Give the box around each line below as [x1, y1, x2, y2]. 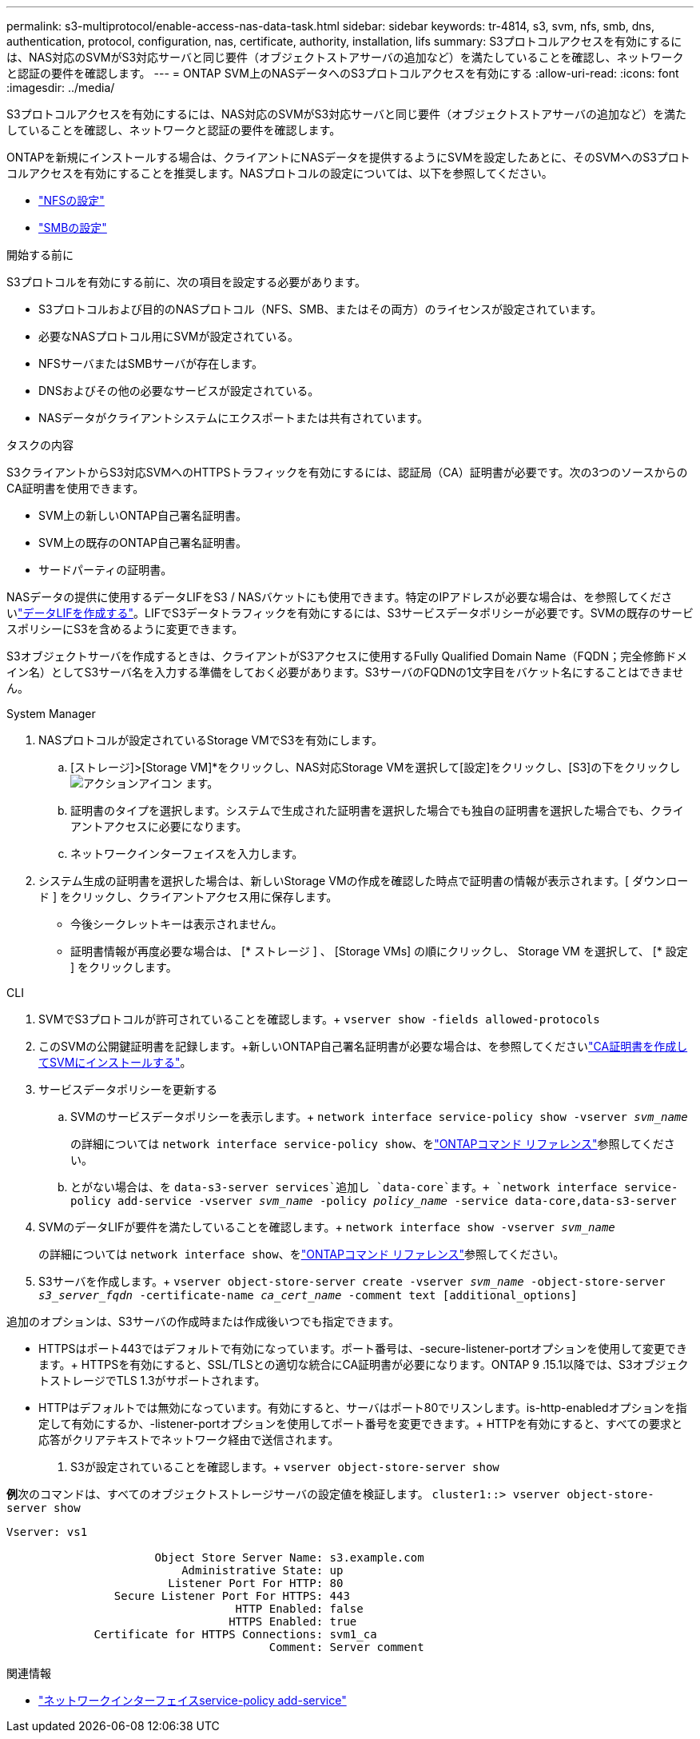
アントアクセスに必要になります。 [70, 820, 248, 833]
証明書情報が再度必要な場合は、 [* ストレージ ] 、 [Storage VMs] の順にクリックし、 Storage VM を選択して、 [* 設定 [70, 944, 688, 958]
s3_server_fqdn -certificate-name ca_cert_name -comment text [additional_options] [38, 1289, 578, 1302]
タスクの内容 [6, 438, 74, 452]
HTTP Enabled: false [235, 1602, 364, 1615]
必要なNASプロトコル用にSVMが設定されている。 [38, 329, 300, 343]
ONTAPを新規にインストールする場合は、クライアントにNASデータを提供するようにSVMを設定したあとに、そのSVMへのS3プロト [6, 150, 690, 164]
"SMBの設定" [38, 221, 107, 234]
